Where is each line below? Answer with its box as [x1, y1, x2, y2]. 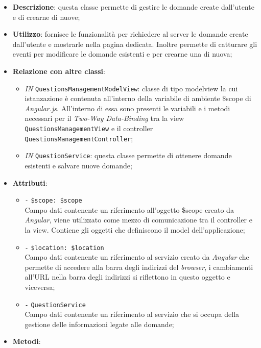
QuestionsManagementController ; [25, 133, 133, 143]
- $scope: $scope [25, 197, 82, 205]
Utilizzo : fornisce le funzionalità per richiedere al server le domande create [12, 29, 248, 39]
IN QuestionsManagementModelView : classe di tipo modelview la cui [25, 83, 238, 93]
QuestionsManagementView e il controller [25, 123, 153, 133]
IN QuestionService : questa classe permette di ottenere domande [25, 150, 232, 161]
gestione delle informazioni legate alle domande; [25, 318, 174, 329]
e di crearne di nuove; [12, 11, 80, 22]
